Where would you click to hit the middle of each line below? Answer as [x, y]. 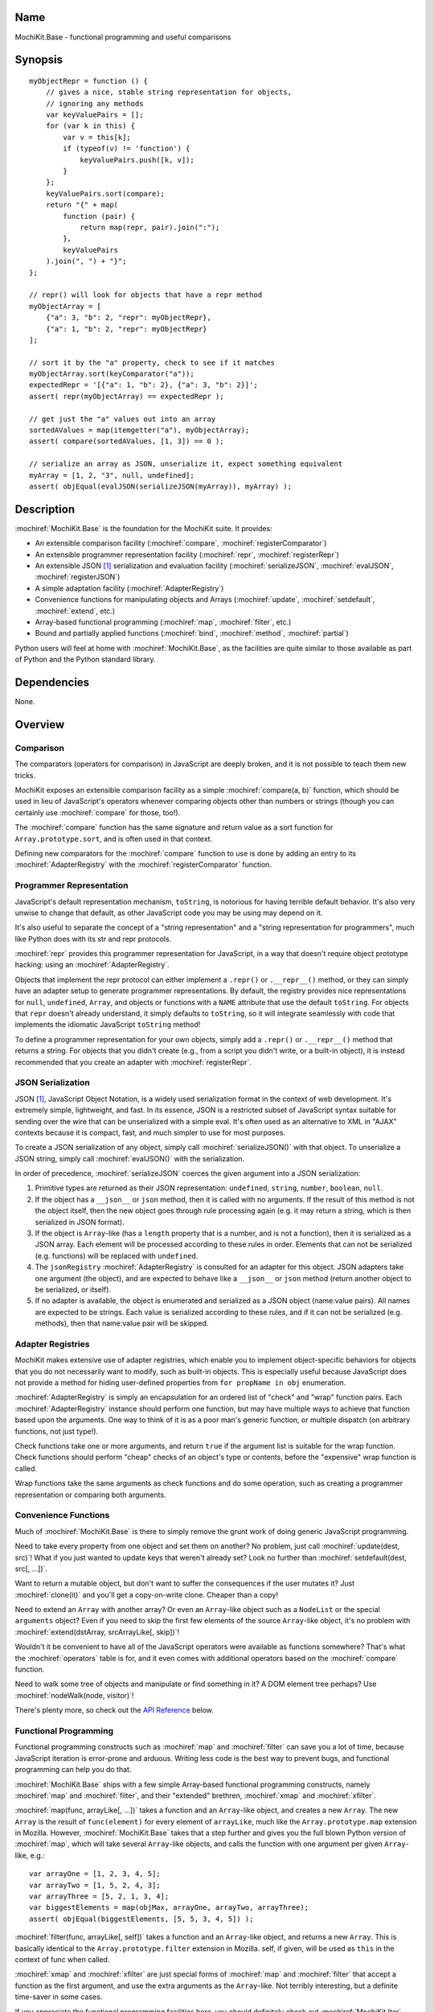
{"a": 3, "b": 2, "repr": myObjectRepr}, [129, 317]
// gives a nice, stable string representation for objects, [169, 92]
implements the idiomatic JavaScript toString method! [108, 1025]
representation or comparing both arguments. [90, 1495]
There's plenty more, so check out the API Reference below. [115, 1710]
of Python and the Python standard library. [85, 659]
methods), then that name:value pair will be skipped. [122, 1323]
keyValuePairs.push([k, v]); [137, 160]
